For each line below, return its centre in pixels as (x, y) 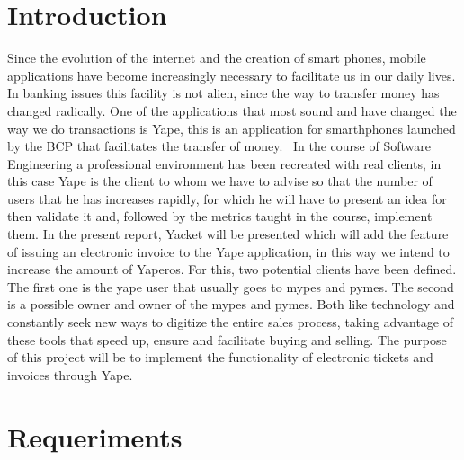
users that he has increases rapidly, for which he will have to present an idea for (227, 198)
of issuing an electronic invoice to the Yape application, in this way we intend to (228, 251)
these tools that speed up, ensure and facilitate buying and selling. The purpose (227, 339)
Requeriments (95, 436)
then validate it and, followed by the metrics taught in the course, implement (220, 216)
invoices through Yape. (70, 374)
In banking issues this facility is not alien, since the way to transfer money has (223, 93)
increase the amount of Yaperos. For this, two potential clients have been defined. (232, 269)
